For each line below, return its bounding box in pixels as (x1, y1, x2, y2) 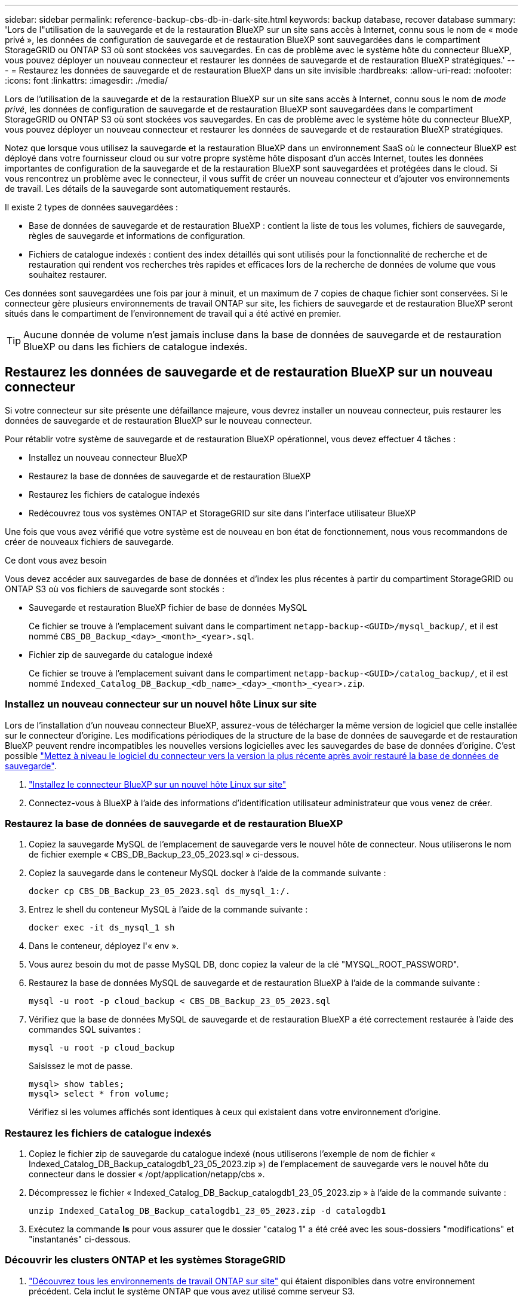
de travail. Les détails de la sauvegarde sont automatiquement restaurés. (5, 183, 291, 194)
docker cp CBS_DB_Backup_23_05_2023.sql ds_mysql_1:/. (29, 886, 291, 896)
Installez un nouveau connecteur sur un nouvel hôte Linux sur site (5, 698, 317, 711)
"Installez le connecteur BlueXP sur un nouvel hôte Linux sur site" (29, 779, 287, 789)
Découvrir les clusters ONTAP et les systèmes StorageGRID (5, 1254, 286, 1266)
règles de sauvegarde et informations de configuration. (29, 231, 245, 241)
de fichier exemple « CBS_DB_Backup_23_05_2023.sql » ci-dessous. (29, 849, 299, 860)
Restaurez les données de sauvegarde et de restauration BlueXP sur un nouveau (5, 365, 493, 380)
